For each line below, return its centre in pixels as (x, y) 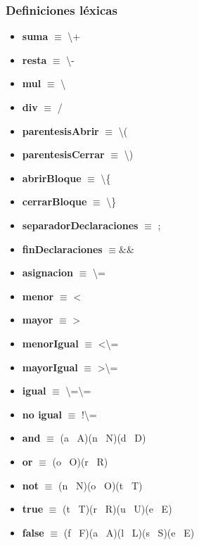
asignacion (47, 272)
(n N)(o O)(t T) (101, 485)
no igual (42, 414)
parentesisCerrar (63, 154)
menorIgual (50, 343)
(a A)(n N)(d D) (103, 438)
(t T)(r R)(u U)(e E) (117, 509)
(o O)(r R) (80, 461)
